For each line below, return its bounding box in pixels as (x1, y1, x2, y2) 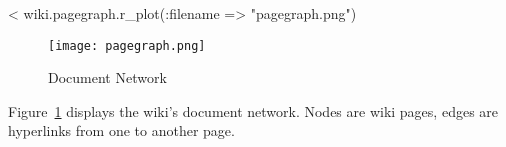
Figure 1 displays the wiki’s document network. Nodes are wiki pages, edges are (8, 100, 499, 121)
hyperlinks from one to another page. (8, 120, 235, 141)
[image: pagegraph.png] (48, 38, 206, 53)
